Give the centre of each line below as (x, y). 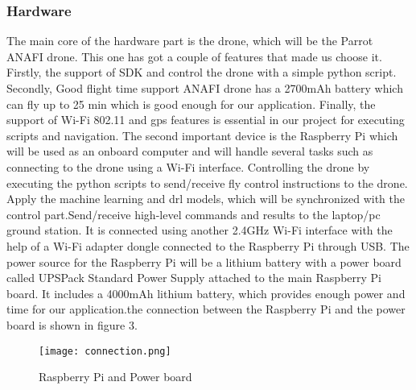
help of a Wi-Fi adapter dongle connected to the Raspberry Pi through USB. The (208, 245)
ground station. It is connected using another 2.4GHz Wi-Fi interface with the (200, 230)
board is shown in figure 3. (72, 324)
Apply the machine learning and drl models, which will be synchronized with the (206, 199)
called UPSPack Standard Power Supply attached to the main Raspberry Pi (194, 278)
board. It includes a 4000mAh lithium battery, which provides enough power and (206, 293)
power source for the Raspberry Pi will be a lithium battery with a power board (204, 261)
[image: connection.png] (105, 351)
